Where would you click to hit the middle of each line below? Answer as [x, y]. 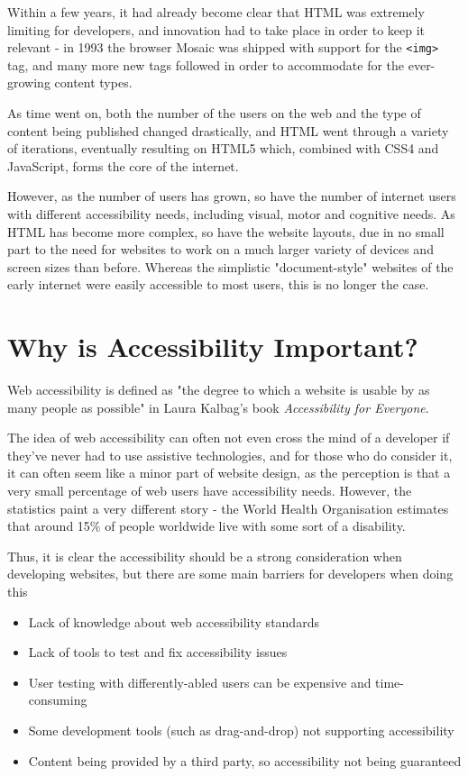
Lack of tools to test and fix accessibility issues [158, 652]
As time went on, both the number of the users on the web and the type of [214, 113]
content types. [93, 82]
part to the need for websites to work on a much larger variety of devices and [220, 249]
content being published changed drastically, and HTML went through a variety [228, 130]
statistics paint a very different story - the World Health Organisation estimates [228, 508]
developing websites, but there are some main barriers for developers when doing [230, 574]
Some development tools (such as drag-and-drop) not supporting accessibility [241, 730]
